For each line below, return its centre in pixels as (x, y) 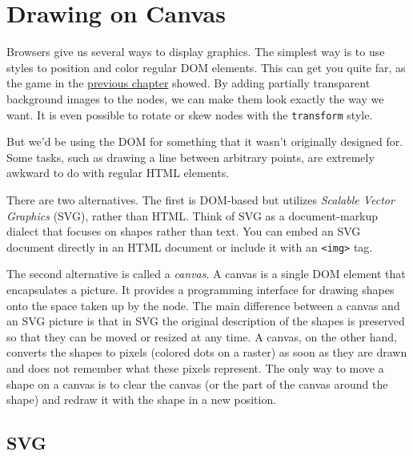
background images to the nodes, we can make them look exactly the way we (195, 98)
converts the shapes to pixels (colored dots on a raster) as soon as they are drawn (207, 352)
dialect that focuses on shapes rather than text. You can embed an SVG (184, 231)
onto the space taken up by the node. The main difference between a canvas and (203, 305)
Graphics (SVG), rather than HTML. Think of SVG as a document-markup (192, 215)
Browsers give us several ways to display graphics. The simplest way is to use (196, 52)
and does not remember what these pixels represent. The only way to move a (195, 367)
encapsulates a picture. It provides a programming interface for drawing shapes (200, 289)
